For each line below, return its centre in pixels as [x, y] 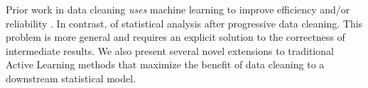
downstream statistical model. [71, 78]
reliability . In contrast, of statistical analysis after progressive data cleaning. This [184, 23]
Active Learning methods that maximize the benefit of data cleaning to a [165, 64]
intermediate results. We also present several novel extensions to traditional [170, 50]
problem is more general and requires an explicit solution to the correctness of [175, 37]
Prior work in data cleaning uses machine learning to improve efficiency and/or [178, 9]
